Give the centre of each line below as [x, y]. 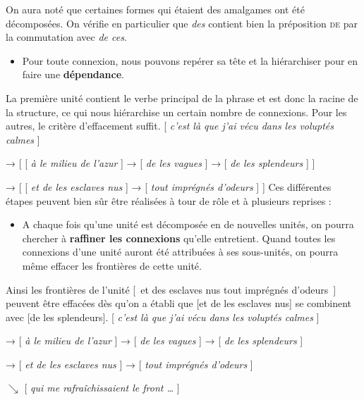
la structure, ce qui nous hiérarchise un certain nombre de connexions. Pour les [176, 112]
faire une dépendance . [73, 74]
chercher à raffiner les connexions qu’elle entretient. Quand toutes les [179, 238]
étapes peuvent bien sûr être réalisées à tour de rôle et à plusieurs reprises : [169, 200]
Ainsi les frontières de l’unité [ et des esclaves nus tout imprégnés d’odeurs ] [171, 289]
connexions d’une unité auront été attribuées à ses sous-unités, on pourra [180, 252]
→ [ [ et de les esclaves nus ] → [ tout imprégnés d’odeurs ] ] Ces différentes [169, 186]
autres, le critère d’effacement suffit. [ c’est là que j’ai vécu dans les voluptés [170, 126]
